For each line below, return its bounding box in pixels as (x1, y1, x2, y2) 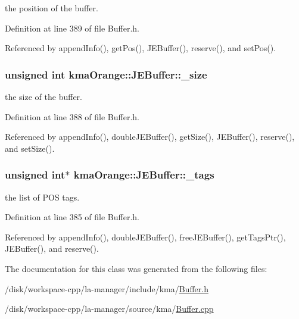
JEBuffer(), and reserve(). (5, 242, 99, 255)
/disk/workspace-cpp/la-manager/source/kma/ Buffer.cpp (5, 302, 214, 315)
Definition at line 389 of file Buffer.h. (5, 21, 140, 34)
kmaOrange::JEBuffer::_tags (73, 167, 214, 182)
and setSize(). (5, 142, 55, 154)
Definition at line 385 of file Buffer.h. (5, 211, 140, 223)
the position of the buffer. (5, 2, 98, 14)
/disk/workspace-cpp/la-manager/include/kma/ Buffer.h (5, 282, 208, 295)
